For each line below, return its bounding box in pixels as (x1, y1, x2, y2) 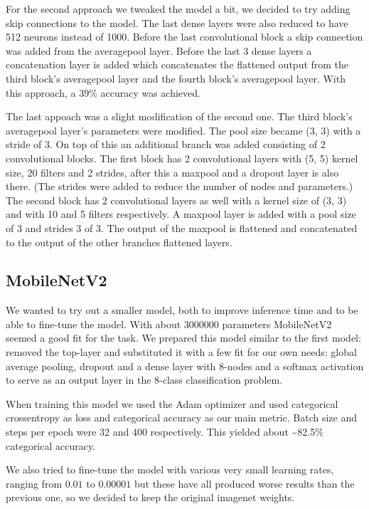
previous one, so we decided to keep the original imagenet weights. (6, 490, 295, 505)
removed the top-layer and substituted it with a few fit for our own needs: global (6, 345, 357, 360)
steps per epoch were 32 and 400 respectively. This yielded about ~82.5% (6, 424, 323, 439)
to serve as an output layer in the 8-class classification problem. (6, 372, 283, 387)
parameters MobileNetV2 (222, 316, 332, 331)
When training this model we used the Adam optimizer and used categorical (6, 396, 338, 411)
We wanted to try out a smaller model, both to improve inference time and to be (6, 303, 358, 318)
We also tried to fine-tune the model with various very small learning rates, (6, 462, 334, 477)
